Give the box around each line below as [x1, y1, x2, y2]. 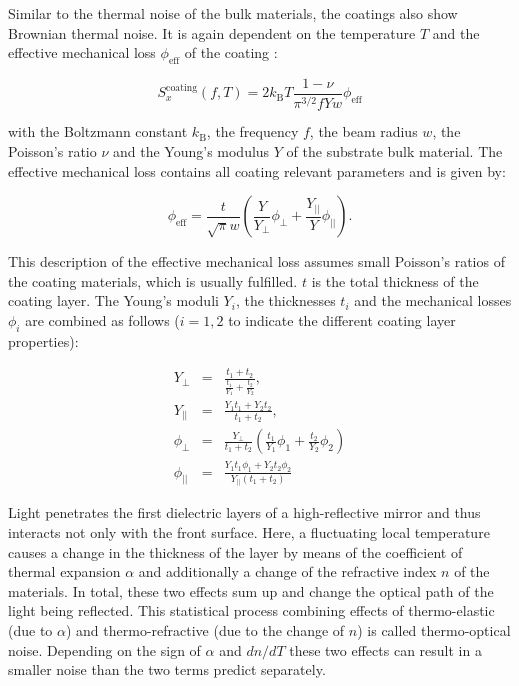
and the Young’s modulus [113, 140, 270, 161]
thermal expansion [8, 561, 121, 582]
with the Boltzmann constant [8, 121, 188, 142]
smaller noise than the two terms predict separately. [8, 659, 326, 680]
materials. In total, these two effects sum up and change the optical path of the [8, 580, 494, 601]
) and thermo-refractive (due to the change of [65, 620, 345, 641]
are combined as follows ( [25, 309, 180, 330]
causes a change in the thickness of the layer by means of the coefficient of [8, 541, 463, 562]
